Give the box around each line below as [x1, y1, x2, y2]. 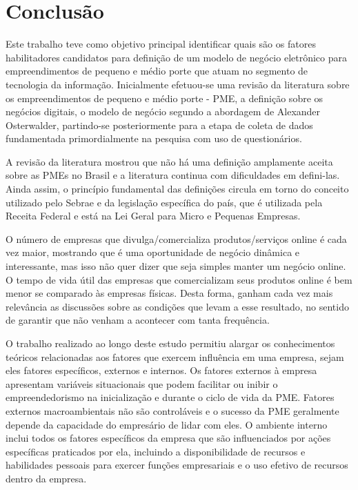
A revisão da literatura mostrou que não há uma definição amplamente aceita [6, 154, 333, 168]
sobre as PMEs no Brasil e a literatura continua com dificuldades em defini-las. [6, 168, 340, 182]
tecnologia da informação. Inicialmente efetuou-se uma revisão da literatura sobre [6, 77, 350, 91]
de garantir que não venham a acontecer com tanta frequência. [6, 313, 270, 327]
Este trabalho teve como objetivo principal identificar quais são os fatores [6, 37, 316, 51]
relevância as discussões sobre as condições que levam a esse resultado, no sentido [6, 299, 349, 313]
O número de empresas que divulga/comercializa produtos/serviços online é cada [6, 231, 347, 246]
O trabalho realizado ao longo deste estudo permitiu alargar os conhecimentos [6, 336, 335, 350]
